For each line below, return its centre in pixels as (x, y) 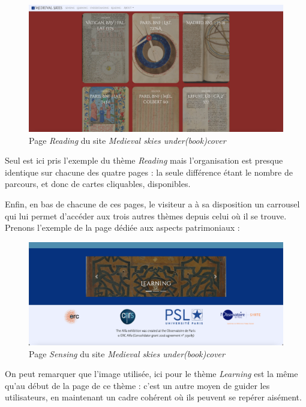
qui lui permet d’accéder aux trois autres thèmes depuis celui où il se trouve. (146, 215)
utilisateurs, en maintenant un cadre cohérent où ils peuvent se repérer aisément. (153, 397)
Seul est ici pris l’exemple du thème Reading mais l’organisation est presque (144, 160)
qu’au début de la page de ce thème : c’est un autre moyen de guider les (137, 385)
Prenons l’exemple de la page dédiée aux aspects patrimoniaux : (122, 227)
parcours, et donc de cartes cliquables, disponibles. (98, 184)
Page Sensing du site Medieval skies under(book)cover (127, 353)
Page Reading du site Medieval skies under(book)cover (127, 140)
